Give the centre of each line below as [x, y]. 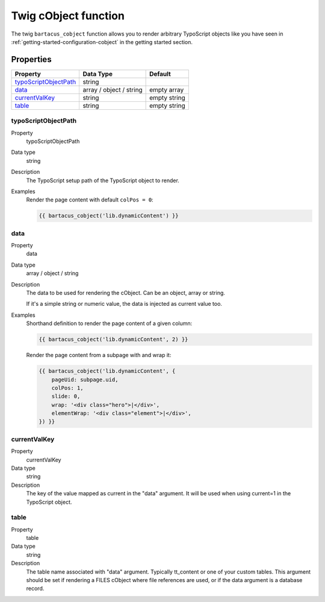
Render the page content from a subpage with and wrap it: [99, 355]
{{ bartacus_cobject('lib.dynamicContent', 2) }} [113, 340]
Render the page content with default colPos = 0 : [90, 200]
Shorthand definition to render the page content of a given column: [109, 323]
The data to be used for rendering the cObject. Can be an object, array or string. [126, 293]
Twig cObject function [68, 16]
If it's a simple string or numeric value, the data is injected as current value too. [124, 304]
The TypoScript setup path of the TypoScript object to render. [103, 180]
